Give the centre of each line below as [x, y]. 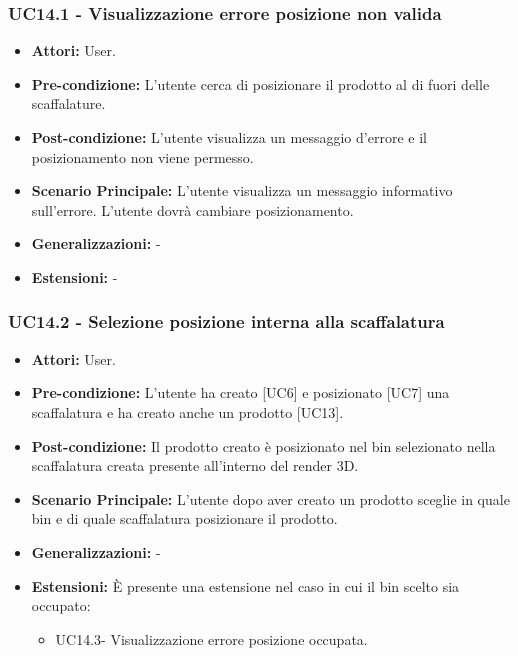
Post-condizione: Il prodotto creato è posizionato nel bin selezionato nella [263, 445]
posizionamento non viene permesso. [142, 156]
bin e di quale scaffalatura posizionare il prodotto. [184, 518]
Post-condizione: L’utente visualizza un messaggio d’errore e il [229, 137]
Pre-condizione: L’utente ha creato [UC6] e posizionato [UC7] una [240, 392]
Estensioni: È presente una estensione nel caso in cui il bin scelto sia [245, 585]
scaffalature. [68, 103]
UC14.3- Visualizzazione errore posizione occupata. [211, 638]
